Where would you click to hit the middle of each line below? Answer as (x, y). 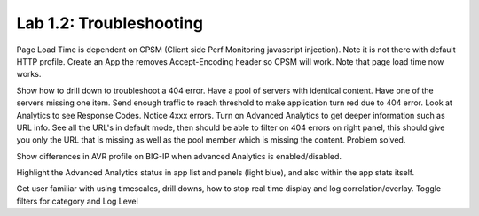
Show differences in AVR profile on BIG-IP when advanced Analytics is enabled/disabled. (179, 156)
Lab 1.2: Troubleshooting (110, 23)
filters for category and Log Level (78, 201)
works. (29, 74)
